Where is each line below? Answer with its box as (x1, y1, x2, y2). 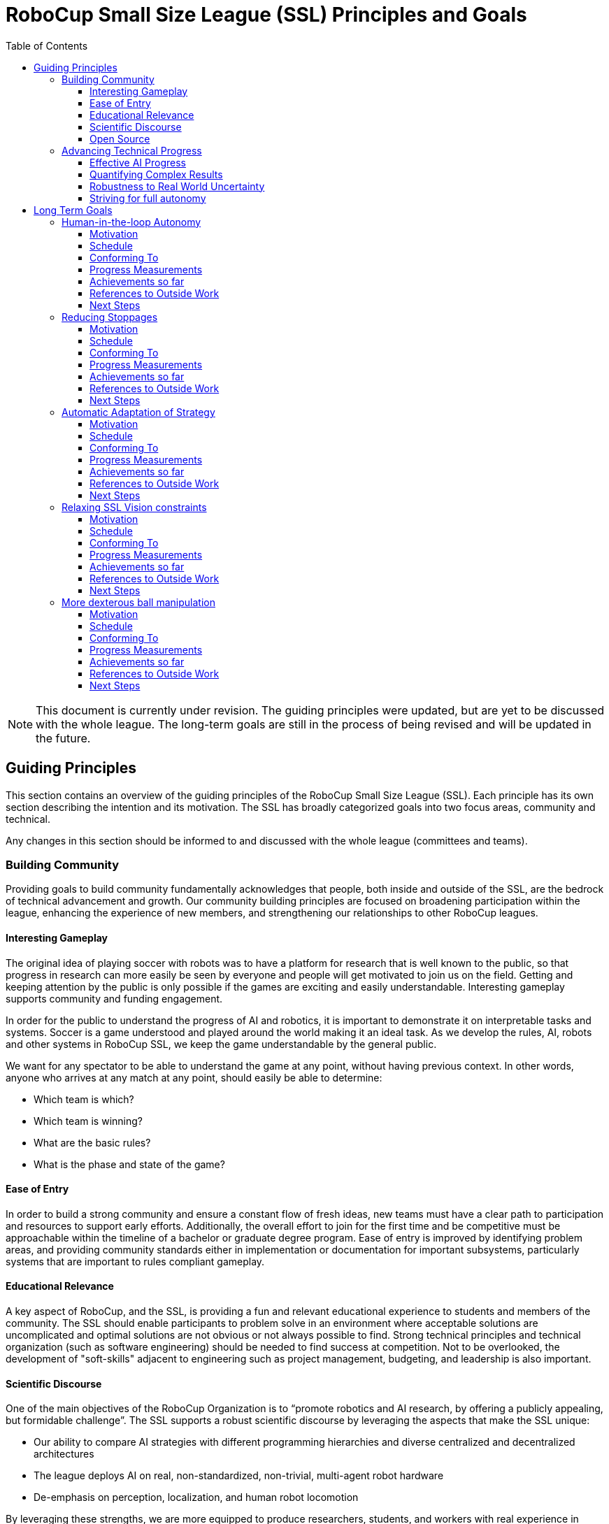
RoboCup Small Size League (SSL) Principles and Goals (6, 3, 527, 27)
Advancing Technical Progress (62, 144, 202, 157)
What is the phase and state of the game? (34, 1158, 225, 1170)
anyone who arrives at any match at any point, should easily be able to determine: (6, 1071, 382, 1084)
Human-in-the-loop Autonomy (62, 215, 201, 228)
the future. (36, 731, 91, 745)
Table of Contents (6, 39, 88, 52)
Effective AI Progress (89, 156, 186, 168)
